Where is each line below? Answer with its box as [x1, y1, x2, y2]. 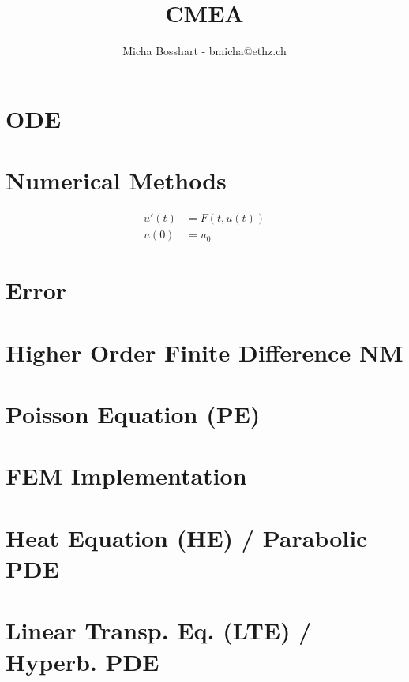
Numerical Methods [6, 164, 227, 197]
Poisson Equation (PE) [6, 398, 261, 430]
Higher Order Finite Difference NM [6, 335, 403, 368]
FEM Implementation [6, 459, 247, 492]
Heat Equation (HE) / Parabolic [6, 521, 368, 553]
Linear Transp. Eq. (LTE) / [6, 614, 312, 646]
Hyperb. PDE [6, 645, 159, 677]
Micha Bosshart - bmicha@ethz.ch [122, 43, 287, 59]
